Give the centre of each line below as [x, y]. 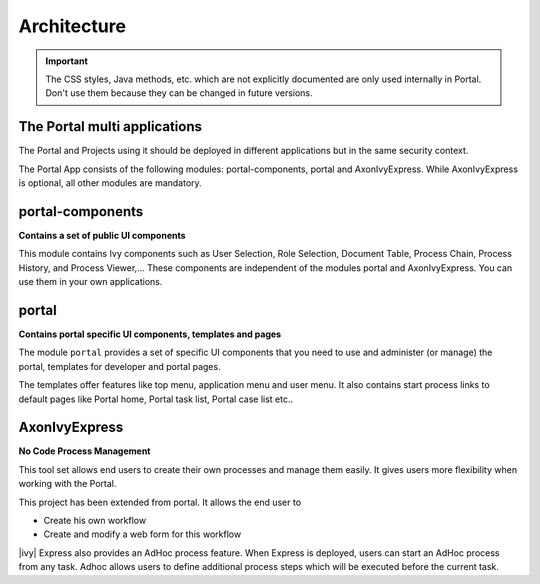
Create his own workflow [95, 521]
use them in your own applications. [90, 282]
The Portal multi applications [110, 126]
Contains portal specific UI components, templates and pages [150, 334]
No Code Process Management [84, 451]
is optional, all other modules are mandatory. [110, 183]
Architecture [72, 26]
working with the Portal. [67, 484]
